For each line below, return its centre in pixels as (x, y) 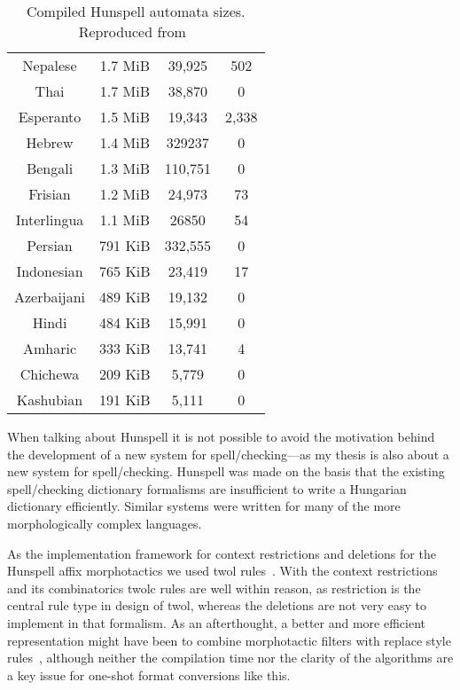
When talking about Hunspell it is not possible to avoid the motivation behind (221, 436)
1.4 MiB (125, 142)
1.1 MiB (125, 220)
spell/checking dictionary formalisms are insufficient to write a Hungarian (207, 488)
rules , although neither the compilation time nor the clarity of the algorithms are (230, 658)
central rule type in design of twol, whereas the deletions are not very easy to (217, 605)
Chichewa (50, 374)
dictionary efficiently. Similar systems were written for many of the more (204, 506)
